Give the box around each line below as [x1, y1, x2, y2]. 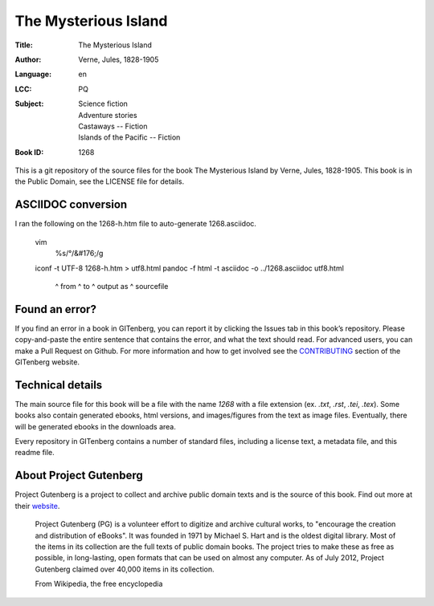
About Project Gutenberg [14, 469, 144, 482]
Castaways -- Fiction [78, 121, 148, 131]
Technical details [14, 378, 103, 392]
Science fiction [78, 99, 129, 108]
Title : [14, 40, 34, 50]
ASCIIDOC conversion [14, 197, 128, 212]
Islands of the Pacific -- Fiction [78, 132, 181, 142]
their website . [14, 501, 60, 510]
